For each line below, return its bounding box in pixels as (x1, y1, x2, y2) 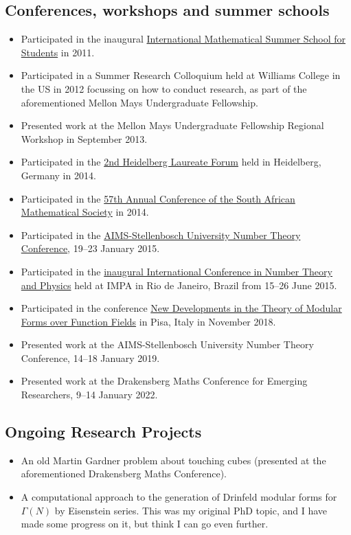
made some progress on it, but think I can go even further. (21, 516, 269, 531)
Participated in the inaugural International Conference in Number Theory (21, 264, 332, 278)
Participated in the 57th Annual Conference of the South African (21, 191, 295, 205)
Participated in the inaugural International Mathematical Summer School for (21, 32, 346, 46)
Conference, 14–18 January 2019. (21, 350, 160, 365)
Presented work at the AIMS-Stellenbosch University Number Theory (21, 337, 314, 352)
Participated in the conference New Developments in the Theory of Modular (21, 301, 342, 315)
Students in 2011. (21, 45, 95, 59)
